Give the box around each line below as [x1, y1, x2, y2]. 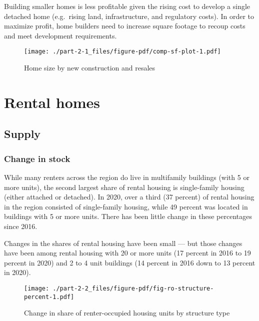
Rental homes [4, 91, 100, 112]
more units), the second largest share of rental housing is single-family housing [4, 181, 244, 192]
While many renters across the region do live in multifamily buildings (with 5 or [4, 172, 249, 182]
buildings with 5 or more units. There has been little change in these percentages [4, 211, 252, 221]
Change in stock [4, 152, 70, 164]
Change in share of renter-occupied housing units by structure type [24, 307, 230, 318]
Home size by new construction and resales [24, 62, 155, 73]
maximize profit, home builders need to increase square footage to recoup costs [4, 20, 245, 31]
